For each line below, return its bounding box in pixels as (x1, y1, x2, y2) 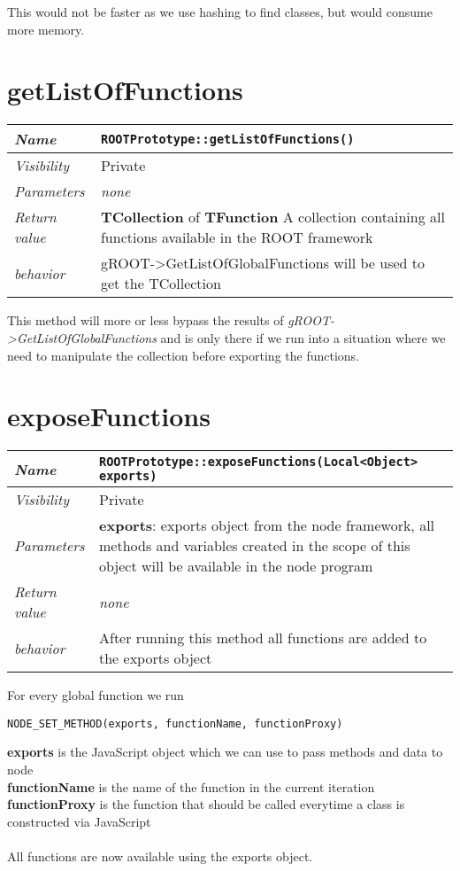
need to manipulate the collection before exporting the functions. (7, 346, 360, 364)
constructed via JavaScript (7, 812, 151, 830)
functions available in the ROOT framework (100, 227, 373, 248)
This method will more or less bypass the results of (7, 311, 284, 330)
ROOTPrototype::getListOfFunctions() (100, 131, 355, 146)
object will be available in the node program (99, 556, 373, 577)
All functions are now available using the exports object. (7, 847, 313, 866)
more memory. (7, 19, 85, 38)
